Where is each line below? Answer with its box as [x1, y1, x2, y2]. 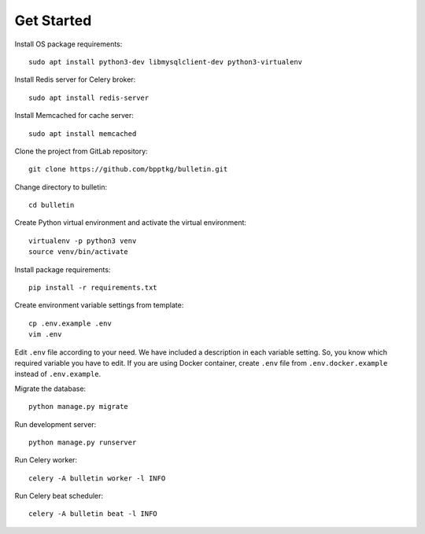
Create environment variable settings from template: [14, 300, 184, 310]
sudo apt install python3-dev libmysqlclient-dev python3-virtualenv [28, 57, 303, 66]
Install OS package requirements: [14, 39, 123, 49]
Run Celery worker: [14, 455, 78, 465]
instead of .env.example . [14, 370, 102, 379]
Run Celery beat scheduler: [14, 492, 104, 501]
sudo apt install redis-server [28, 93, 150, 102]
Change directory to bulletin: [14, 182, 108, 192]
